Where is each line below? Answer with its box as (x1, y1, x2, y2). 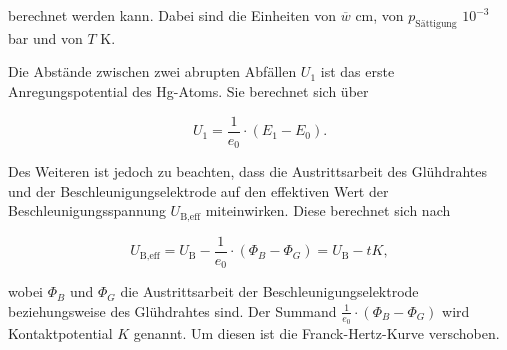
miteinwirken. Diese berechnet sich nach (205, 200, 451, 221)
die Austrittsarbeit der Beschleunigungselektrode (120, 281, 419, 302)
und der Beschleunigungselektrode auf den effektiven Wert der (8, 180, 389, 201)
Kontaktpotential (8, 323, 113, 344)
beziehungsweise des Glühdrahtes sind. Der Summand (8, 300, 337, 321)
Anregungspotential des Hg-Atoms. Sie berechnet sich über (8, 80, 369, 101)
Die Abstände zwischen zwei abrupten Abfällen (8, 61, 297, 82)
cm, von (355, 5, 404, 25)
